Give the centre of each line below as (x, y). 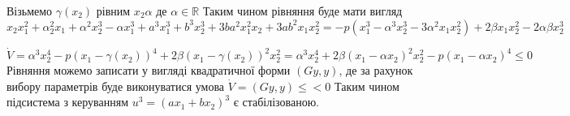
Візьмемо (30, 11)
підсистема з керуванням (67, 102)
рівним (113, 11)
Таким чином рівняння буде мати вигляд (302, 11)
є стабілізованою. (276, 102)
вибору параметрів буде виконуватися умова (116, 86)
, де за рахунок (376, 70)
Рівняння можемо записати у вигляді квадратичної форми (149, 70)
